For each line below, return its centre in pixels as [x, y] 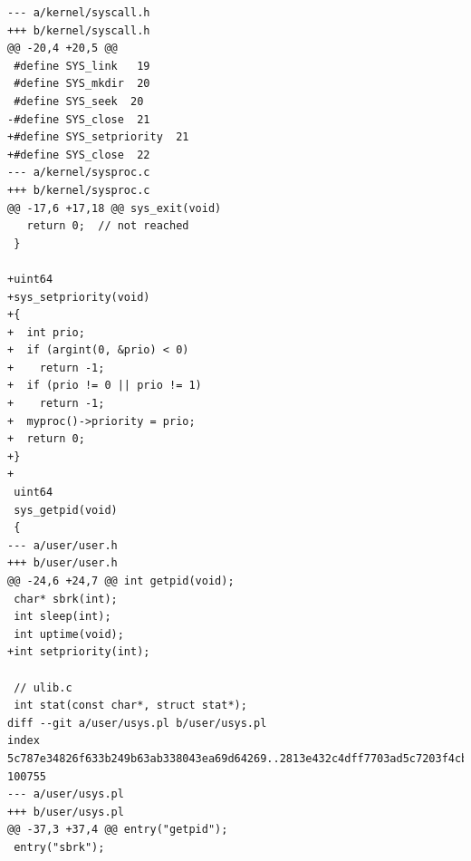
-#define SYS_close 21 [79, 119]
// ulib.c [43, 687]
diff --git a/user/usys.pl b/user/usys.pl [137, 723]
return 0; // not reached [108, 226]
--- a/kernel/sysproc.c [79, 173]
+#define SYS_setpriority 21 [98, 137]
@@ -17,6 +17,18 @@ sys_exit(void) [115, 208]
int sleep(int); [62, 617]
